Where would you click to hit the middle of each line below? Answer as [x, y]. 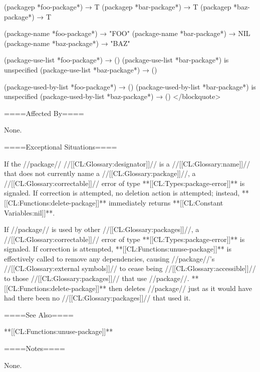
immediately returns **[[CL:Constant [166, 202]
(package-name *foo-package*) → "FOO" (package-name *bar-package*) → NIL [127, 33]
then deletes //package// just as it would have [180, 288]
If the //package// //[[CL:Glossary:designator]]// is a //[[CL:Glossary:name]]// [127, 163]
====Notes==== [35, 348]
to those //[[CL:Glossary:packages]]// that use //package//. [97, 278]
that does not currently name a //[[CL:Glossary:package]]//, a [100, 173]
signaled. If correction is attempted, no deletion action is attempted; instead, [122, 193]
